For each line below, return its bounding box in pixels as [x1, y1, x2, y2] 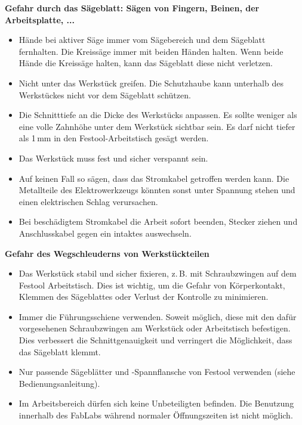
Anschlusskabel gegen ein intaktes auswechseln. [19, 227, 192, 239]
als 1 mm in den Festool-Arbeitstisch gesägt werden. [19, 132, 209, 144]
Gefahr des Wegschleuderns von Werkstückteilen [5, 247, 209, 259]
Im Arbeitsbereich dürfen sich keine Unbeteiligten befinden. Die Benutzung [19, 397, 294, 410]
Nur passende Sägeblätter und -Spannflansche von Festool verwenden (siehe [19, 365, 295, 378]
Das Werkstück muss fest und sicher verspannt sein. [19, 151, 208, 164]
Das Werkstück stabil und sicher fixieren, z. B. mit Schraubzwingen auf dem [19, 267, 297, 280]
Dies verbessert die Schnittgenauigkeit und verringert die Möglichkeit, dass [19, 334, 292, 346]
